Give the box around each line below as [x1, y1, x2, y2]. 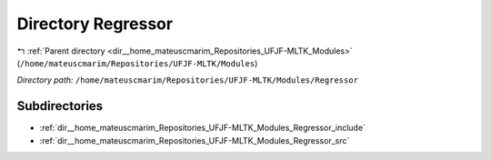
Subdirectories [16, 98, 104, 114]
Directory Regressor [16, 14, 173, 34]
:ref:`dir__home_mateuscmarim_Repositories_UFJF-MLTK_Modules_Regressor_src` [39, 135, 350, 145]
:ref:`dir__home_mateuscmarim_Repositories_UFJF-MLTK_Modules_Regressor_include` [39, 123, 366, 134]
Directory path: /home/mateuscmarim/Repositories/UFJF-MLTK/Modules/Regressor [16, 75, 359, 85]
